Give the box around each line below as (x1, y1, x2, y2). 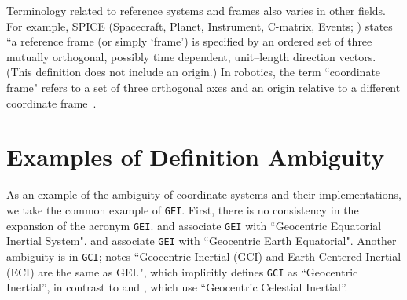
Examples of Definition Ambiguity (6, 141, 385, 173)
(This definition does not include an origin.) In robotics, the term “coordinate (6, 64, 381, 80)
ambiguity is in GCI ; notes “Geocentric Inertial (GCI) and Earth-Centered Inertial (6, 247, 401, 264)
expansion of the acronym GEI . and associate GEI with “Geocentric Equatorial (6, 217, 382, 233)
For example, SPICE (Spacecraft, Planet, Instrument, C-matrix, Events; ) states (6, 17, 393, 34)
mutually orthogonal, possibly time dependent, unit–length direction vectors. (6, 48, 376, 64)
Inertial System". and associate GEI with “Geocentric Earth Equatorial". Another (6, 232, 397, 249)
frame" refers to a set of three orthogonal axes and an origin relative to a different (6, 79, 401, 95)
